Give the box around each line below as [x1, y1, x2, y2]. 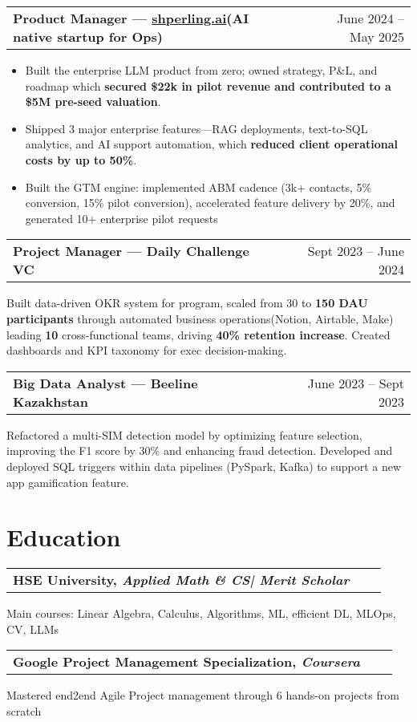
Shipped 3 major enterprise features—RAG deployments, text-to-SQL [25, 120, 368, 136]
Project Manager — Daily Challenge [13, 241, 249, 261]
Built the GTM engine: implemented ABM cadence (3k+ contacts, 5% [25, 178, 372, 195]
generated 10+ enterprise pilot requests [25, 209, 218, 226]
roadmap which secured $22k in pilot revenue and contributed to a [25, 77, 391, 94]
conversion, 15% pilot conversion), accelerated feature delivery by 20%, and [25, 194, 395, 211]
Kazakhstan [13, 391, 89, 411]
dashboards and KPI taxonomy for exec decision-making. [6, 342, 287, 359]
